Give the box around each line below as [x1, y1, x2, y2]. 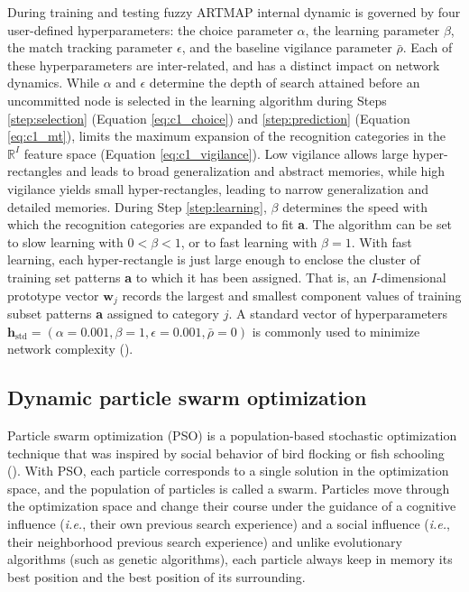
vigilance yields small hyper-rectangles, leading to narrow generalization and [7, 179, 429, 198]
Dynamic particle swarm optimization [7, 384, 367, 412]
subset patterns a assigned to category [7, 303, 219, 322]
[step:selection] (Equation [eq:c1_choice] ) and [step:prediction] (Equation [7, 108, 410, 127]
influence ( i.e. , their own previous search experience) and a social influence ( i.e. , [7, 513, 450, 532]
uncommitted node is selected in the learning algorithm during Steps [7, 90, 387, 109]
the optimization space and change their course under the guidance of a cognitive [7, 496, 456, 515]
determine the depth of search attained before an [149, 73, 420, 92]
